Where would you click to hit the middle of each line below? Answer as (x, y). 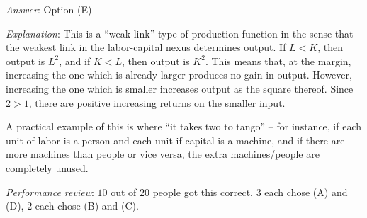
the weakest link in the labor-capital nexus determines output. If (146, 47)
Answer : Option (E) (49, 9)
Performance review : (50, 191)
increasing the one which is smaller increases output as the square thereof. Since (180, 88)
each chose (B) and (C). (87, 206)
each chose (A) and (306, 191)
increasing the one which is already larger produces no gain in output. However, (179, 75)
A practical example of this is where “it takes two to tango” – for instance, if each (184, 126)
